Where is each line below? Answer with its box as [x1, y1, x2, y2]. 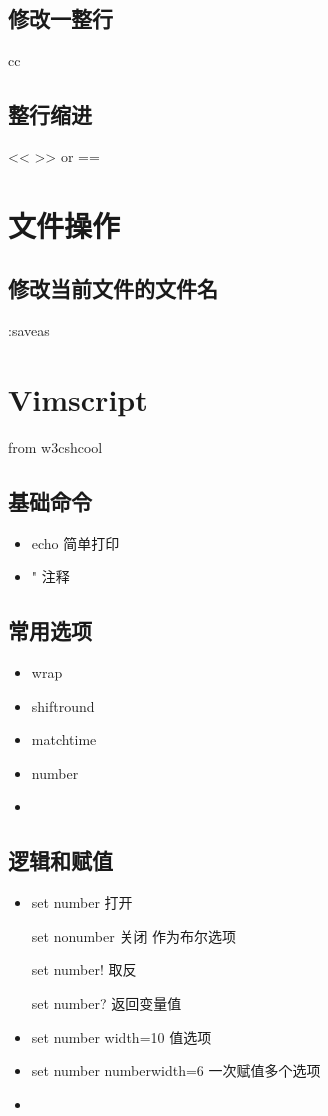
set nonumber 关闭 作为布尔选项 [31, 925, 237, 946]
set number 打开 [31, 892, 133, 913]
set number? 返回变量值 [31, 993, 182, 1014]
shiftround [31, 695, 95, 716]
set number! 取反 [31, 959, 137, 980]
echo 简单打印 [31, 532, 120, 553]
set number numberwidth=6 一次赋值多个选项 [31, 1060, 321, 1081]
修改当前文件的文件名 [8, 273, 218, 304]
